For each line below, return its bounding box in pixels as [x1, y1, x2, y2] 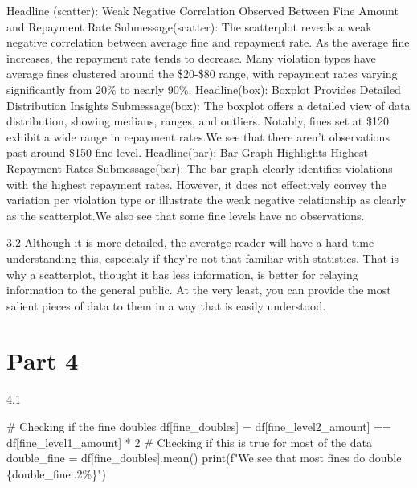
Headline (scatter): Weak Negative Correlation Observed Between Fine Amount [6, 2, 399, 18]
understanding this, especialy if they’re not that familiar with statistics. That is [6, 249, 399, 266]
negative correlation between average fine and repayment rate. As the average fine [6, 34, 410, 51]
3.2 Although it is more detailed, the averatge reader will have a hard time [6, 234, 374, 251]
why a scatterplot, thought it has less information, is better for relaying [6, 265, 358, 282]
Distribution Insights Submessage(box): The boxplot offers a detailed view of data [6, 96, 411, 113]
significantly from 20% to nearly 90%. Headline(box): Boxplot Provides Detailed [6, 80, 401, 97]
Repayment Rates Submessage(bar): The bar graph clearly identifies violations [6, 159, 393, 176]
